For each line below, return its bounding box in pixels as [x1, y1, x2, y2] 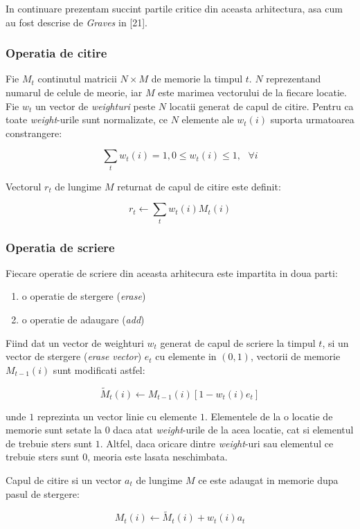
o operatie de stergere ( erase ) [21, 289, 146, 303]
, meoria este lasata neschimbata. [87, 449, 228, 464]
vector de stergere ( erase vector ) [6, 349, 142, 364]
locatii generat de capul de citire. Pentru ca [169, 98, 354, 113]
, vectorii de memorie [250, 349, 341, 364]
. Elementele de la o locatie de [204, 409, 333, 423]
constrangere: [6, 125, 62, 140]
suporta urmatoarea [270, 112, 354, 127]
